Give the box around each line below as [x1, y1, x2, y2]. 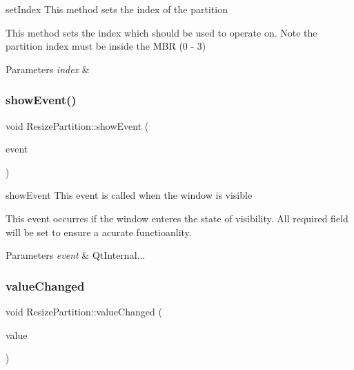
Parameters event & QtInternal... [6, 248, 146, 262]
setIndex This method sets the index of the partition [6, 2, 228, 16]
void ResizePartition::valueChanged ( [6, 304, 162, 318]
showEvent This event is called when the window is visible [6, 188, 253, 202]
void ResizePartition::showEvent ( [6, 118, 149, 133]
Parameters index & [6, 61, 90, 76]
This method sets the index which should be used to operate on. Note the [6, 25, 317, 39]
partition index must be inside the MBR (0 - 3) [6, 39, 206, 53]
